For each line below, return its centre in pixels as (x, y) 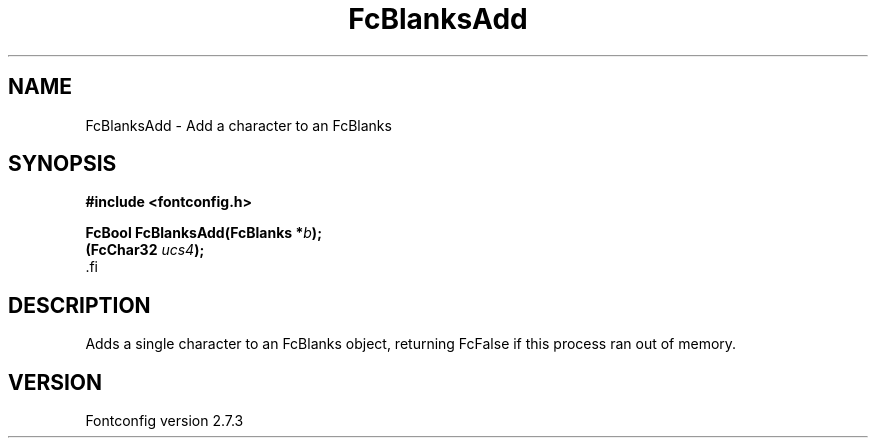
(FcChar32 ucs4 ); (145, 250)
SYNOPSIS (62, 164)
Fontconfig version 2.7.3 (164, 421)
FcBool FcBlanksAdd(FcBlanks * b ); (203, 233)
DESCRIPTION (79, 305)
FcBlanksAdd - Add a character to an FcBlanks (238, 125)
